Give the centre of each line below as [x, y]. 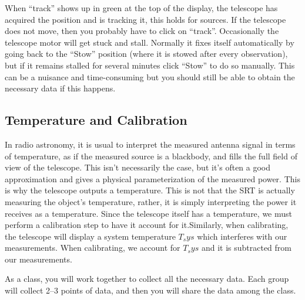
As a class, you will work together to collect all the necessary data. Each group [147, 279]
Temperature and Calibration [96, 120]
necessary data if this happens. [60, 88]
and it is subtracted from [246, 248]
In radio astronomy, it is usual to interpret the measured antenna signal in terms [150, 144]
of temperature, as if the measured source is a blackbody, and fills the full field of [151, 156]
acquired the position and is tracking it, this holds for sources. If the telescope [145, 19]
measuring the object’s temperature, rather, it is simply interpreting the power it [151, 201]
